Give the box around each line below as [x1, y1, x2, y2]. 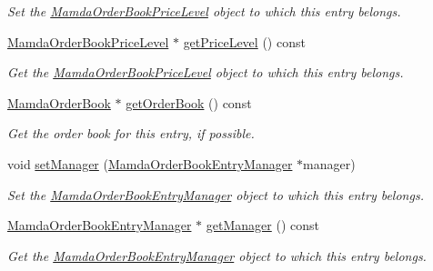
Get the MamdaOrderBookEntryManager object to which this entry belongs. [7, 246, 427, 265]
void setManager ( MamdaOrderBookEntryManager [7, 154, 293, 173]
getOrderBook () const [126, 93, 252, 112]
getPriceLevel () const [183, 32, 306, 51]
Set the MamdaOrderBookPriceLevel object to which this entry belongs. [7, 2, 401, 20]
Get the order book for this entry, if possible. [7, 124, 255, 143]
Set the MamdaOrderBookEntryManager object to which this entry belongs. [7, 185, 424, 204]
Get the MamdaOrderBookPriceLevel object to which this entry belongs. [7, 63, 404, 82]
